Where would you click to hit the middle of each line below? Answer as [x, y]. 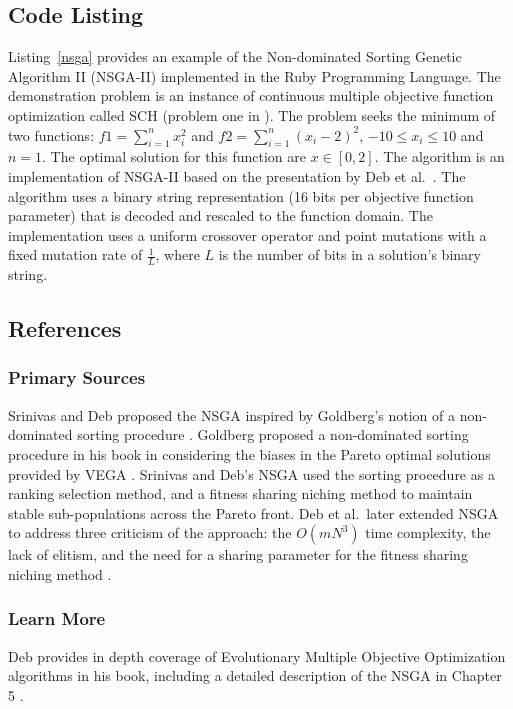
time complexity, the [428, 532]
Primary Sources [77, 377]
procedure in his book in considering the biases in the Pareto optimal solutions [249, 453]
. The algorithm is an [439, 156]
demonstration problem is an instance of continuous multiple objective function [251, 95]
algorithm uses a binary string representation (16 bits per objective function [241, 195]
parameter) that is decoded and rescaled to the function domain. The [220, 215]
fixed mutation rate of [75, 254]
